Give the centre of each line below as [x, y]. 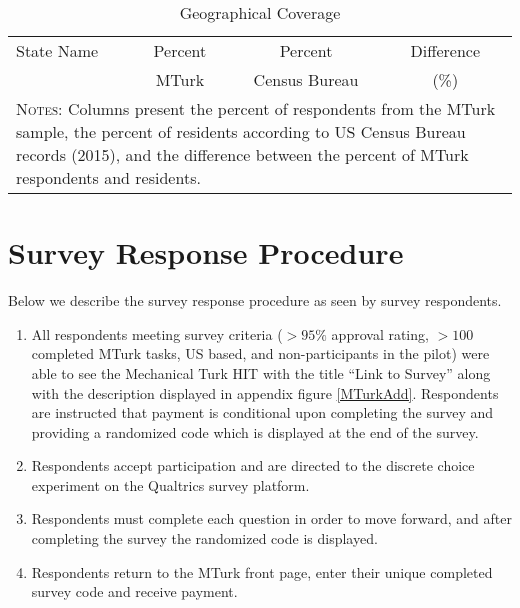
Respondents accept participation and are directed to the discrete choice [253, 465]
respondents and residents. [108, 177]
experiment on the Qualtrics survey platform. [170, 484]
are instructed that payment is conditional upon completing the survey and [262, 412]
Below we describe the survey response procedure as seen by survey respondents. [255, 300]
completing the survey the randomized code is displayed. [204, 538]
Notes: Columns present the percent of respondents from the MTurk [256, 108]
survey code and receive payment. [134, 591]
